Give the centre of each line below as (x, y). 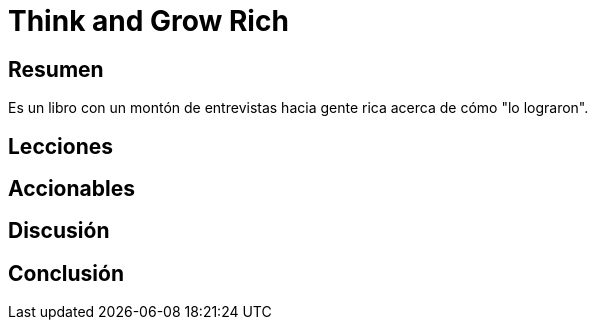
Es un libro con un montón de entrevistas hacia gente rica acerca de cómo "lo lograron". (298, 108)
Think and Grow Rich (148, 21)
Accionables (71, 189)
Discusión (59, 231)
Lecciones (61, 146)
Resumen (56, 69)
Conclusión (66, 273)
